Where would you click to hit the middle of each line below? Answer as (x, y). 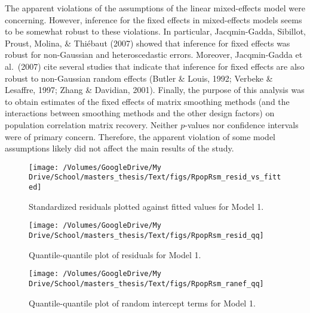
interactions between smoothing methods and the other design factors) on (140, 113)
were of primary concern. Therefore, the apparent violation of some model (140, 136)
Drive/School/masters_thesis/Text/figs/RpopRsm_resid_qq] (146, 235)
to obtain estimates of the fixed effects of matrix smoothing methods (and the (147, 101)
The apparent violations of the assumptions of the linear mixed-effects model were (155, 8)
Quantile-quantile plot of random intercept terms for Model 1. (142, 303)
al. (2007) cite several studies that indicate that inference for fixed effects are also (155, 66)
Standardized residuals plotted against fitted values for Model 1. (146, 206)
